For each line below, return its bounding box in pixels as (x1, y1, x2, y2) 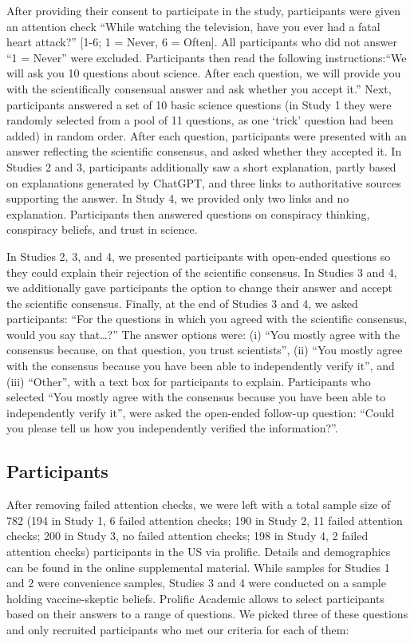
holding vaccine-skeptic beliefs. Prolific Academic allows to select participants (6, 590, 384, 606)
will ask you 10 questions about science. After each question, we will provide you (6, 65, 401, 81)
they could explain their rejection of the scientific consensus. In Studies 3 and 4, (6, 263, 397, 280)
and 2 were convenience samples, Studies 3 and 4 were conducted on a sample (6, 574, 386, 591)
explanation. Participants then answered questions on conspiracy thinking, (6, 205, 370, 222)
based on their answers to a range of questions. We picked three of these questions (6, 606, 408, 622)
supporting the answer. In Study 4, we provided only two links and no (6, 190, 349, 207)
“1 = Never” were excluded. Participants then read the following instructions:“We (6, 49, 407, 65)
